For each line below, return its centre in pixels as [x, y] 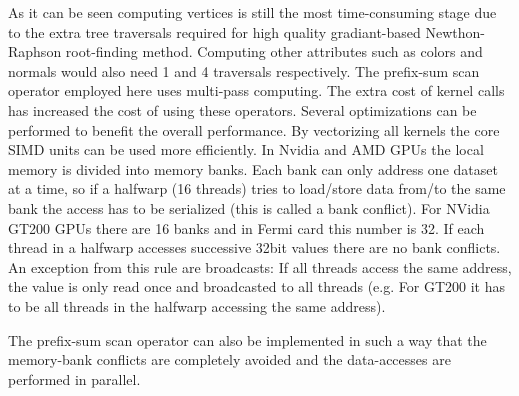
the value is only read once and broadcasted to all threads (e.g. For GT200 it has [256, 286]
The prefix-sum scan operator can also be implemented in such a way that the [247, 339]
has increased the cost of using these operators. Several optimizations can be [242, 109]
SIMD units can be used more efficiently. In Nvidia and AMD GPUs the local [246, 149]
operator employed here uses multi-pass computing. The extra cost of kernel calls [256, 90]
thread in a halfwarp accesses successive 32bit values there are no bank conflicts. [254, 247]
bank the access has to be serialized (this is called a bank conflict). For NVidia [249, 207]
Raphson [35, 51]
